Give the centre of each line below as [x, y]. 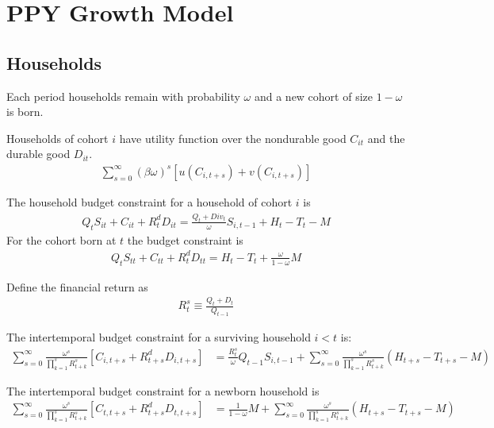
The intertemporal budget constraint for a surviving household [159, 337]
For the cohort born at [61, 239]
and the [386, 138]
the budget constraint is [185, 239]
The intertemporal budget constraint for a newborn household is [163, 390]
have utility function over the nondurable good [233, 138]
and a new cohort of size [314, 96]
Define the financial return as [77, 286]
